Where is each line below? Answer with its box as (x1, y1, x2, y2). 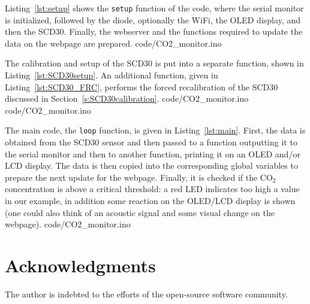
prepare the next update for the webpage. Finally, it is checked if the (5, 171, 258, 183)
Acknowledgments (5, 253, 156, 277)
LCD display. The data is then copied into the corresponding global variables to (5, 159, 298, 172)
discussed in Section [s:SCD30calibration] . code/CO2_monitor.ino (5, 92, 249, 105)
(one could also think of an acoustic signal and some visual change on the (5, 206, 275, 218)
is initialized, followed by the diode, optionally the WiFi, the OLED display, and (5, 13, 300, 26)
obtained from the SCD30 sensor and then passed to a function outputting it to (5, 136, 297, 148)
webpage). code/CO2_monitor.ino (5, 218, 131, 230)
